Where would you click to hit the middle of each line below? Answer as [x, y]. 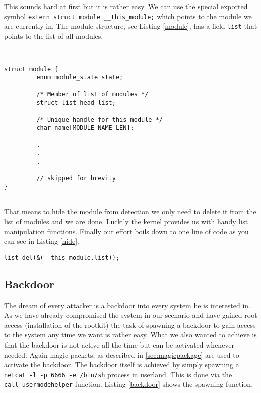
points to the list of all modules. [54, 36]
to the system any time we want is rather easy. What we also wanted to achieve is [130, 335]
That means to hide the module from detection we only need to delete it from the [130, 211]
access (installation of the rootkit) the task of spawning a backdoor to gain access [130, 325]
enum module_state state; [80, 78]
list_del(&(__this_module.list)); [62, 257]
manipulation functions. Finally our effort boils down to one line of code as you [126, 231]
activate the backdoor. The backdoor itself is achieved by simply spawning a [122, 364]
